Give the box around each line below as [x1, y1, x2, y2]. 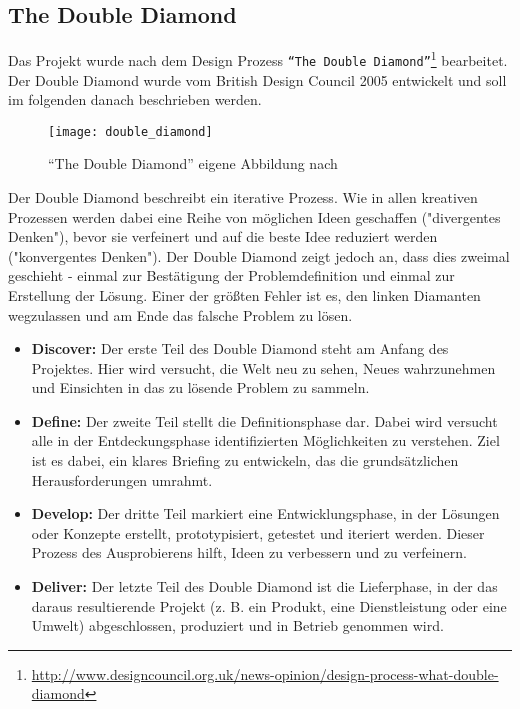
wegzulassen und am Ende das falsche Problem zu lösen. [8, 304, 353, 325]
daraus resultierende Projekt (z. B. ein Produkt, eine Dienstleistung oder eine [31, 595, 507, 616]
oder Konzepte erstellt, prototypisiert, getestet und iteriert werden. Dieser [31, 522, 485, 543]
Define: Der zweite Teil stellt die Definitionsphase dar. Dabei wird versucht [31, 410, 498, 431]
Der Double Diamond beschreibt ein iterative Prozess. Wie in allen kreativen [8, 186, 478, 207]
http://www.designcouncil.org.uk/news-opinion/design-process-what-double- [31, 663, 499, 684]
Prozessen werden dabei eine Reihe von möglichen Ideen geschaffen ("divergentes [8, 206, 501, 227]
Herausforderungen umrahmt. [31, 469, 213, 490]
